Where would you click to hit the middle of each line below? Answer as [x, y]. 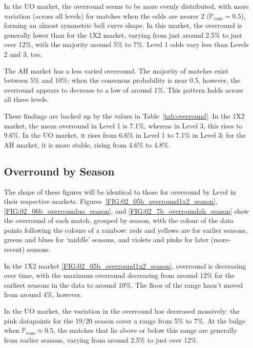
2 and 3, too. [23, 54]
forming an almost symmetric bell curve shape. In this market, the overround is [123, 25]
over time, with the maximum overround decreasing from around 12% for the [119, 275]
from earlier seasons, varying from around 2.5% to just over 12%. [101, 339]
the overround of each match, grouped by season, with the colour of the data [119, 220]
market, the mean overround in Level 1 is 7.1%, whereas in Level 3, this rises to [123, 125]
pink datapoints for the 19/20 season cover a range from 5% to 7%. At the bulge [125, 320]
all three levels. [26, 99]
